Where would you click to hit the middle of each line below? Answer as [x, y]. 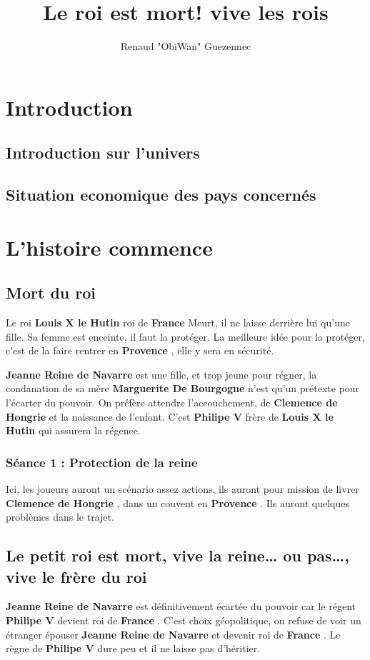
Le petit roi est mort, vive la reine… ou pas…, [177, 555]
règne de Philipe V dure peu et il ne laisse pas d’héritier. [133, 648]
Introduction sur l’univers [103, 152]
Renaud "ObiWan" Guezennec [186, 46]
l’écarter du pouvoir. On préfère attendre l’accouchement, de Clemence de [172, 402]
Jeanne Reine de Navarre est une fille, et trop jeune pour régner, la [161, 374]
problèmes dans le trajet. [60, 517]
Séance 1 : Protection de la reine [102, 462]
